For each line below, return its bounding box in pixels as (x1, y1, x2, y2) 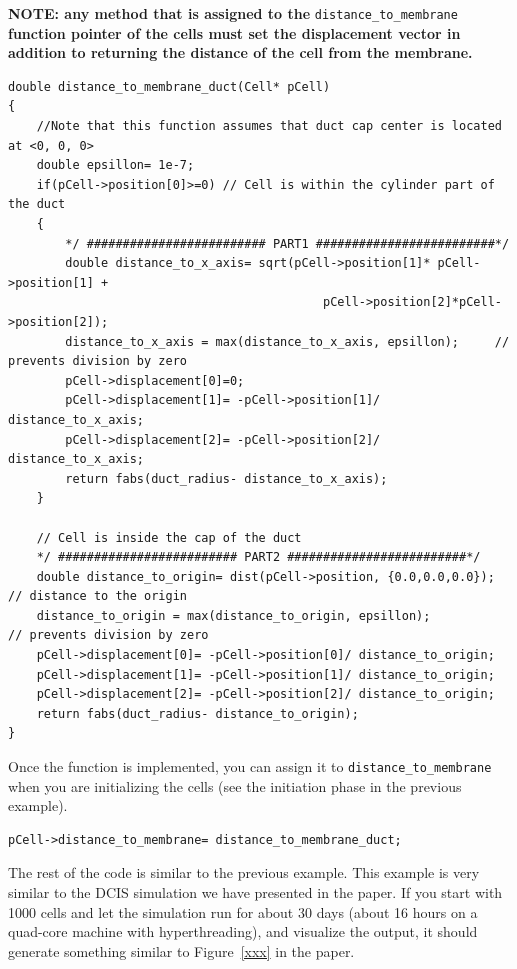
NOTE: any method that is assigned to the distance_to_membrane (8, 3, 458, 23)
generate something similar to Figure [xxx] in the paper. (8, 940, 355, 961)
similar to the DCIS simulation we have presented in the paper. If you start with (8, 882, 503, 903)
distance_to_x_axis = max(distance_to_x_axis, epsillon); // (65, 334, 510, 349)
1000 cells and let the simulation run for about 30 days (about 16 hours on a (8, 901, 478, 922)
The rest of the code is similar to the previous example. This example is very (8, 862, 480, 883)
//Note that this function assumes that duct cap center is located (36, 119, 502, 134)
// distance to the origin (8, 589, 187, 604)
